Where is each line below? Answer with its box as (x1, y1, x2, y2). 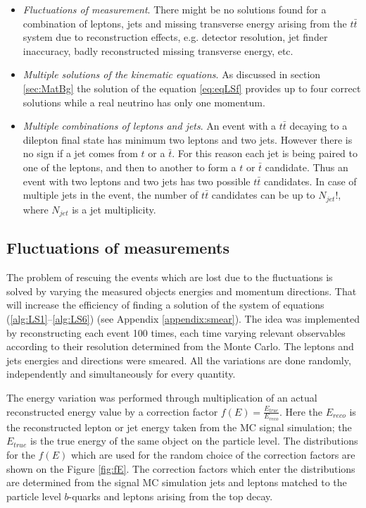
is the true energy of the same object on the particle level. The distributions (30, 433, 358, 448)
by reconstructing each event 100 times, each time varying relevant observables (6, 325, 346, 340)
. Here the (279, 404, 322, 419)
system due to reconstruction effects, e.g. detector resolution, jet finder (23, 30, 328, 44)
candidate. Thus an (265, 159, 348, 174)
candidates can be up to (211, 187, 315, 202)
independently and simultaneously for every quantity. (6, 366, 236, 381)
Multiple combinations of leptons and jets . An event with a (23, 118, 277, 133)
